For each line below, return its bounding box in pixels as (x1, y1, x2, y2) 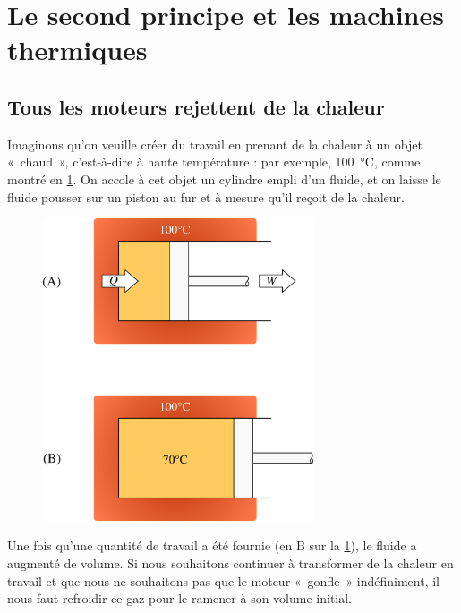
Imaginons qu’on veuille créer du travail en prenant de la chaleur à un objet (7, 134, 423, 153)
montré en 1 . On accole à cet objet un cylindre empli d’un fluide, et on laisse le (7, 169, 441, 188)
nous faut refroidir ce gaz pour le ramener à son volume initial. (7, 589, 353, 608)
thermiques (7, 31, 148, 68)
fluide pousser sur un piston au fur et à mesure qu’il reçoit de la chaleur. (7, 187, 405, 206)
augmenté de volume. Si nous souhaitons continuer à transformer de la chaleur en (7, 553, 454, 572)
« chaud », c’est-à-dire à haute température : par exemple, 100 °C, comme (7, 152, 421, 171)
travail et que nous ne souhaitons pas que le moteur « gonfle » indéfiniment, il (7, 571, 440, 590)
